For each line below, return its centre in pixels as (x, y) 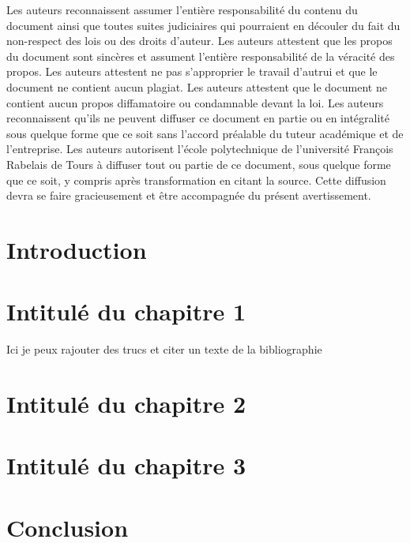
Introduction (77, 249)
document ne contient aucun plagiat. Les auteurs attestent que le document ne (197, 86)
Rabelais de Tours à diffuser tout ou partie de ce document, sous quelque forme (199, 164)
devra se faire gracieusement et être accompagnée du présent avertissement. (189, 195)
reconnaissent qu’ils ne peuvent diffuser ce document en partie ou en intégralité (198, 118)
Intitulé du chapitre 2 (126, 403)
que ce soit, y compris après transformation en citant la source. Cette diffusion (196, 180)
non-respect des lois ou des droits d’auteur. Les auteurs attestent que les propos (199, 41)
